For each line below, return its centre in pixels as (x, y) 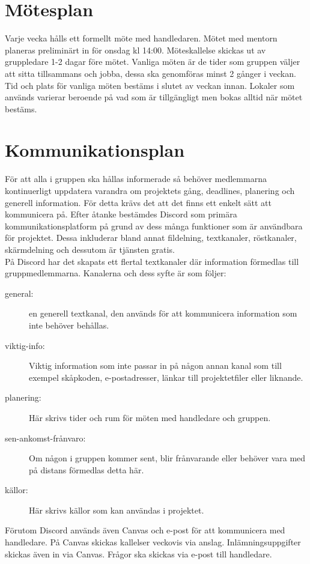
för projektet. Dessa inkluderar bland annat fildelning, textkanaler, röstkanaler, (151, 238)
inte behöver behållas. (69, 325)
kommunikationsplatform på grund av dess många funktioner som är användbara (154, 226)
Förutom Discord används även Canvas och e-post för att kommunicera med (145, 530)
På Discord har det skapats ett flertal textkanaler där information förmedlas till (152, 261)
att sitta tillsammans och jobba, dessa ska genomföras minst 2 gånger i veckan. (150, 73)
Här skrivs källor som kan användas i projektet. (117, 510)
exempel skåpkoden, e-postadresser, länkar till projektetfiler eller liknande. (166, 377)
